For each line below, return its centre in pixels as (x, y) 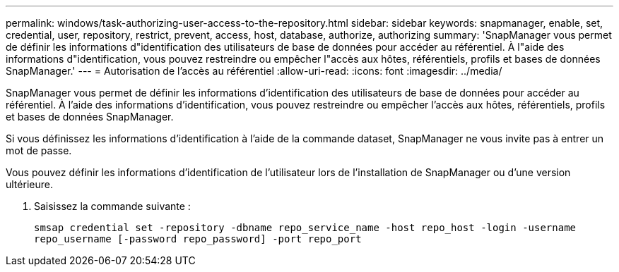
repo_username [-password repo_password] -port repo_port (198, 239)
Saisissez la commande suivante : (112, 206)
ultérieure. (29, 184)
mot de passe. (39, 150)
